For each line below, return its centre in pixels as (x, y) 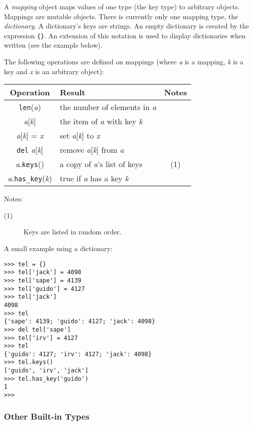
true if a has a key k (94, 178)
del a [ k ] (30, 150)
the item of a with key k (101, 121)
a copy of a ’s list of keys (101, 164)
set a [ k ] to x (80, 136)
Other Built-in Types (47, 416)
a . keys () (30, 164)
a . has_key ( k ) (30, 178)
